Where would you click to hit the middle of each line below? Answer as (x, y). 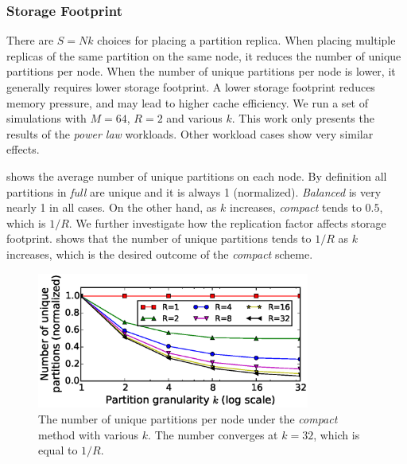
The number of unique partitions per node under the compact (188, 419)
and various (194, 118)
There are (30, 40)
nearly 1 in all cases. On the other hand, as (112, 207)
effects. (23, 149)
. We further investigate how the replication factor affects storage (227, 222)
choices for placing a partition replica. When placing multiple (246, 40)
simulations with (47, 118)
